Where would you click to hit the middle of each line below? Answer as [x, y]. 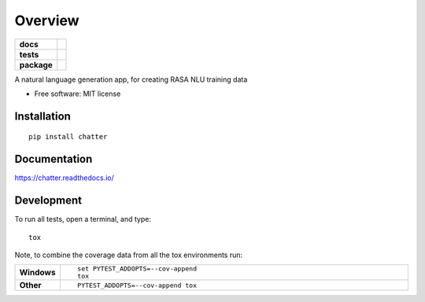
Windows [37, 273]
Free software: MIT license [78, 94]
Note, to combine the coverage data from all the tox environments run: [129, 255]
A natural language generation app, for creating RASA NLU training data [131, 79]
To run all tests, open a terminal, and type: [83, 219]
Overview [47, 20]
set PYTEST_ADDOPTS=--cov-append [137, 269]
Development [48, 201]
